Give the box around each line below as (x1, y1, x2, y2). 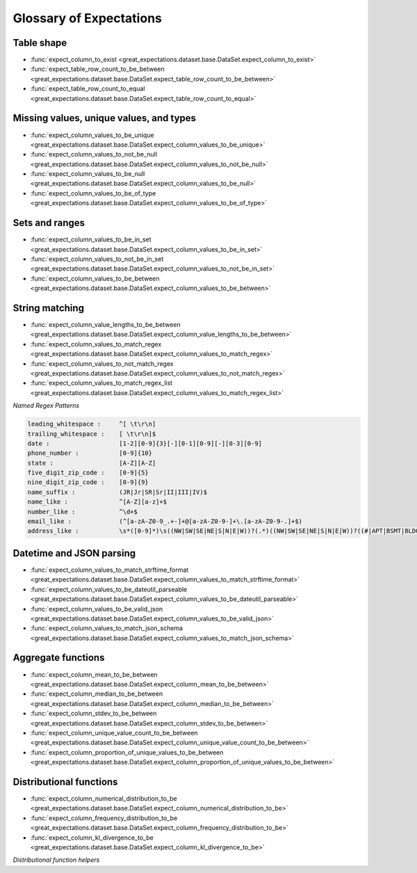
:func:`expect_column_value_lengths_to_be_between (30, 321, 181, 329)
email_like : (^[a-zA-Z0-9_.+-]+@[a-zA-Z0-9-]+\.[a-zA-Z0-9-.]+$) (27, 518, 302, 525)
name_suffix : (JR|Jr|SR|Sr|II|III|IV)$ (27, 488, 208, 496)
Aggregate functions (13, 652, 105, 664)
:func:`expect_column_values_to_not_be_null (30, 150, 158, 159)
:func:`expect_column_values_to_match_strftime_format (30, 566, 189, 574)
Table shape (13, 37, 67, 49)
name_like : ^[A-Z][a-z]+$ (27, 498, 167, 506)
